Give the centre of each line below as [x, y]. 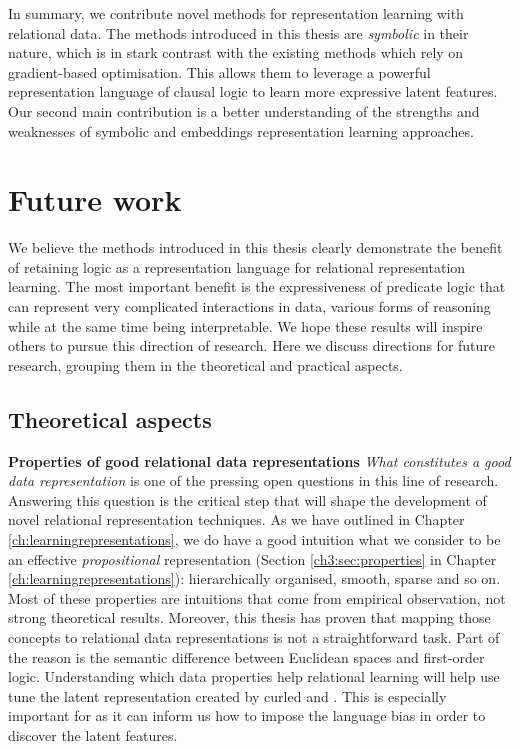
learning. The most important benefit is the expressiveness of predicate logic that [257, 286]
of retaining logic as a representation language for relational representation [237, 266]
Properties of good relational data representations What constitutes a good [259, 460]
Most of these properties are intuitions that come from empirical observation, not [257, 597]
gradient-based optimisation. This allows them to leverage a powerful [219, 71]
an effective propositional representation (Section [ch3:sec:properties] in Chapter [252, 558]
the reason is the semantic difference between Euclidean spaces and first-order [246, 656]
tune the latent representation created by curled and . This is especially [227, 695]
